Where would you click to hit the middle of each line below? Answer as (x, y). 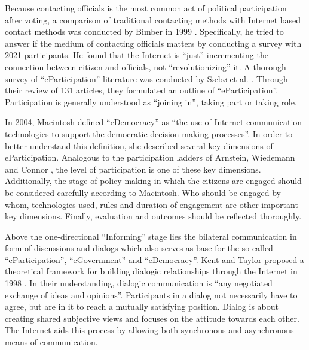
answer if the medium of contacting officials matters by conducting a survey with (153, 43)
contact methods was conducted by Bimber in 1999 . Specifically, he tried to (144, 31)
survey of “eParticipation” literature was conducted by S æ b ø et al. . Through (146, 78)
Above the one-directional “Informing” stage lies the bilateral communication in (151, 236)
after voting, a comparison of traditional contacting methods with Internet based (153, 19)
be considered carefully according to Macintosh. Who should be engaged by (143, 192)
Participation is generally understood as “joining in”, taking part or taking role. (151, 102)
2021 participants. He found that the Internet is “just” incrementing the (137, 55)
